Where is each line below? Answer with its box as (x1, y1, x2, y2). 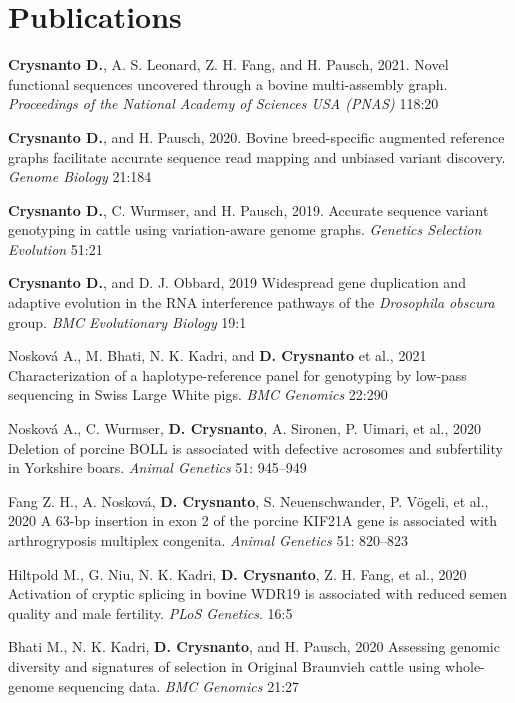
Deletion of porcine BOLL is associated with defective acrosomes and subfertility (8, 437, 503, 458)
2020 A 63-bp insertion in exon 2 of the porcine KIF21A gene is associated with (8, 510, 498, 531)
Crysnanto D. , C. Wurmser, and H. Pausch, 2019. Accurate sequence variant (8, 199, 489, 220)
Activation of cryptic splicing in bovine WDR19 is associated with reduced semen (8, 583, 507, 604)
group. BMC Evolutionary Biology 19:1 (8, 311, 247, 332)
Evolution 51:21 (8, 238, 103, 259)
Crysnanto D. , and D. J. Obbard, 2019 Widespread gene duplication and (8, 272, 466, 293)
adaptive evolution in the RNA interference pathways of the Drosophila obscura (8, 292, 495, 313)
